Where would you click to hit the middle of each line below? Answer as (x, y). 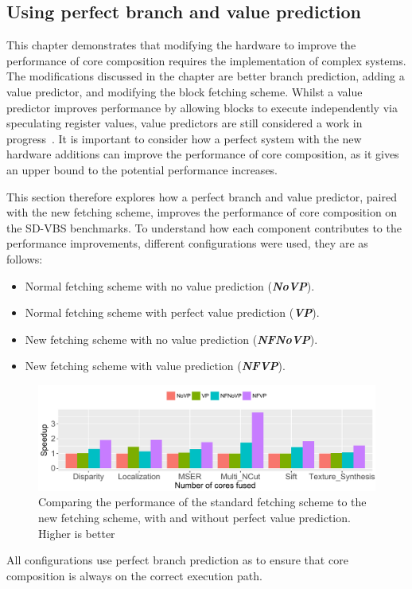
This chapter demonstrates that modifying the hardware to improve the (181, 45)
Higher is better (77, 533)
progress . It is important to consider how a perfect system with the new (184, 138)
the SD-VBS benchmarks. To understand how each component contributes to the (204, 227)
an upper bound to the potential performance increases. (142, 169)
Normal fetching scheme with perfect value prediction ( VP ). (172, 312)
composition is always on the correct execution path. (134, 575)
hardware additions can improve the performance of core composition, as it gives (203, 154)
